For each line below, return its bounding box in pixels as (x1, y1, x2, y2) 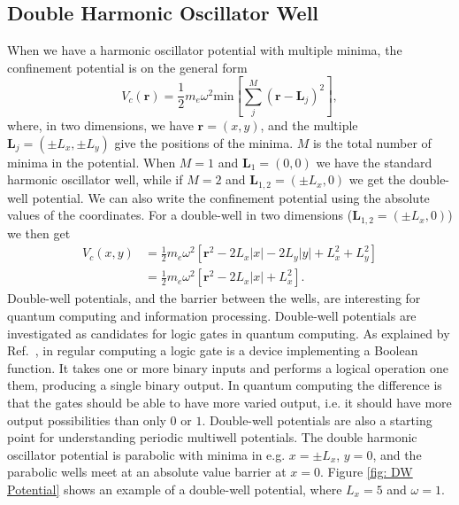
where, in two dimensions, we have (7, 116, 194, 135)
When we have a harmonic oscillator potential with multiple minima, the (7, 41, 402, 59)
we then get (7, 223, 71, 242)
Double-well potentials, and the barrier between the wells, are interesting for (7, 289, 421, 307)
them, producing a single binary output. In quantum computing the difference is (7, 376, 442, 394)
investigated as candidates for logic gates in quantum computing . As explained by (7, 323, 450, 342)
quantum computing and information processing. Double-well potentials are (7, 306, 417, 324)
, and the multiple (260, 116, 358, 135)
